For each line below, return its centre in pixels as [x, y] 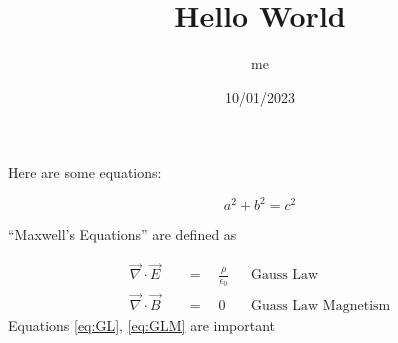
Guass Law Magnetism [320, 305]
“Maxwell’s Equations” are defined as [122, 234]
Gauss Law [284, 275]
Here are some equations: [85, 172]
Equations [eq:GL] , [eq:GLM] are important [142, 324]
